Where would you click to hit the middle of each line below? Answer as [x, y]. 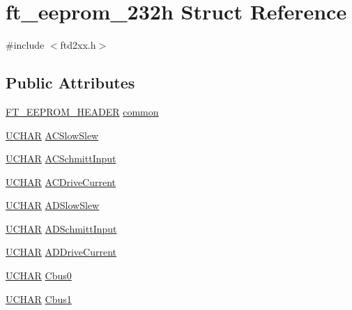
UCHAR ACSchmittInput [61, 158]
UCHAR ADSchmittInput [61, 228]
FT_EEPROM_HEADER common [82, 111]
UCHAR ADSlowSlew [53, 205]
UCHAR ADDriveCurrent [61, 252]
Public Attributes [70, 83]
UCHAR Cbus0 [39, 276]
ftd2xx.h [78, 45]
